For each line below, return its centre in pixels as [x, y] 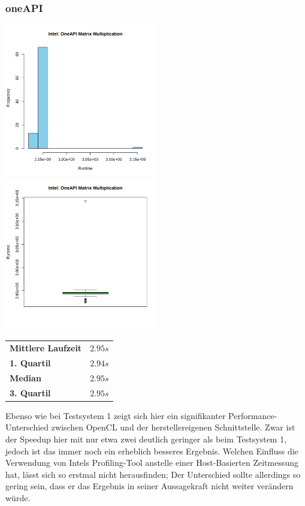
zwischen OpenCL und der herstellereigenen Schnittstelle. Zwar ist [173, 427]
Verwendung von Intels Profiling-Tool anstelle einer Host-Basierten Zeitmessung [152, 463]
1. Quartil [30, 363]
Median [25, 377]
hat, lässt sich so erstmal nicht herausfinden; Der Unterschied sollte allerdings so [153, 474]
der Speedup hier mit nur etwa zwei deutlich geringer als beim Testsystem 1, [146, 439]
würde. [18, 497]
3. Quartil [30, 392]
